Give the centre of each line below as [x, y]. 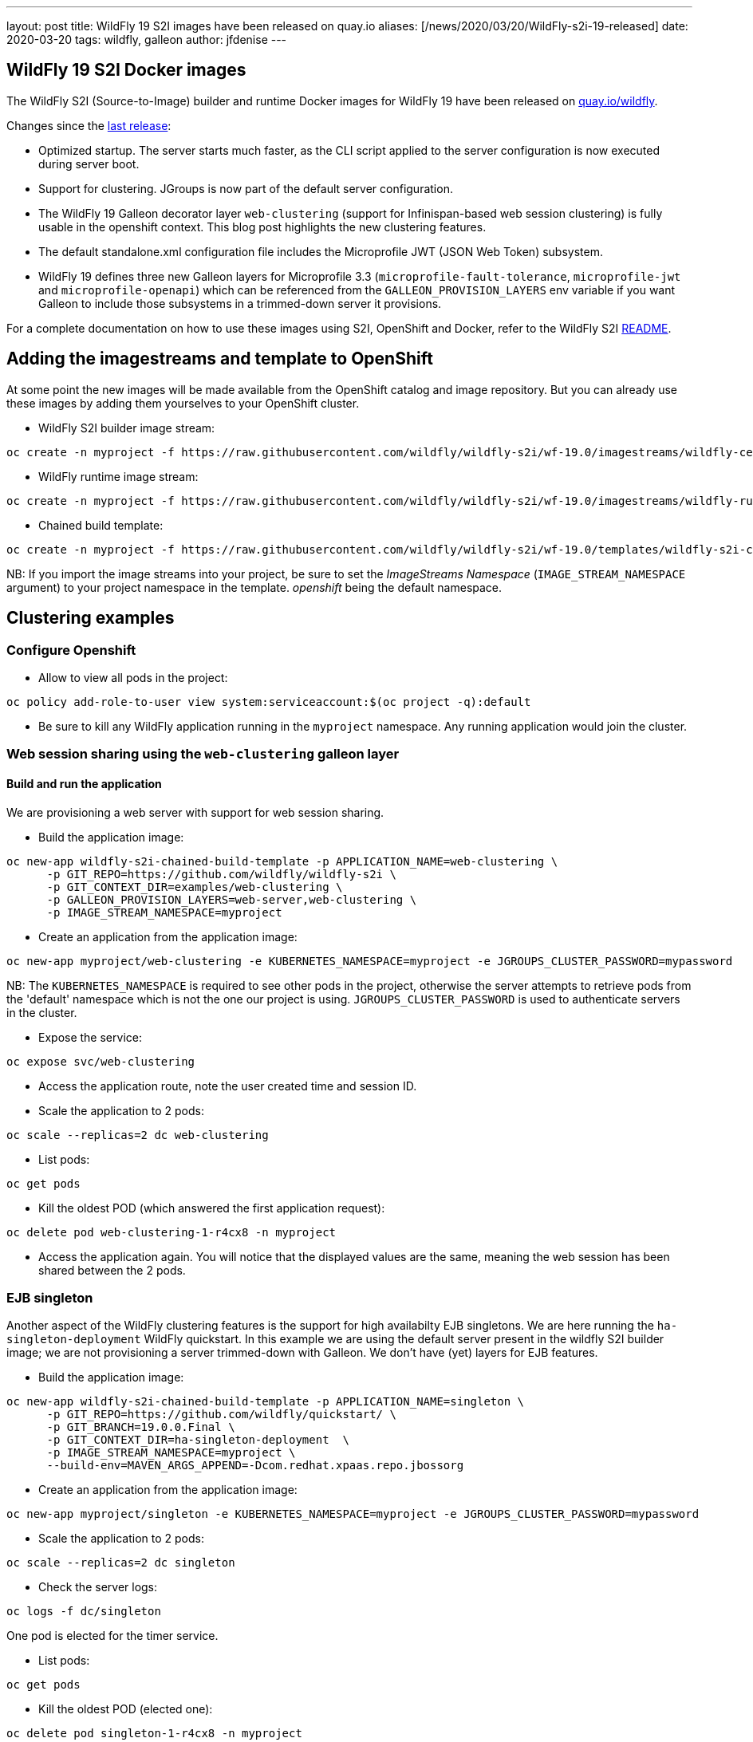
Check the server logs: [98, 1587]
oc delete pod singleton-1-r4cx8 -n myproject [154, 1734]
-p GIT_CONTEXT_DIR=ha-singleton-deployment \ [198, 1440]
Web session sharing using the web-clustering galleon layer [203, 754]
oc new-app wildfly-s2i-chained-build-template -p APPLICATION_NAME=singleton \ [266, 1402]
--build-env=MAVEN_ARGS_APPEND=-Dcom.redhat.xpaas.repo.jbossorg [255, 1466]
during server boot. [89, 164]
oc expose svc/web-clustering [101, 1061]
